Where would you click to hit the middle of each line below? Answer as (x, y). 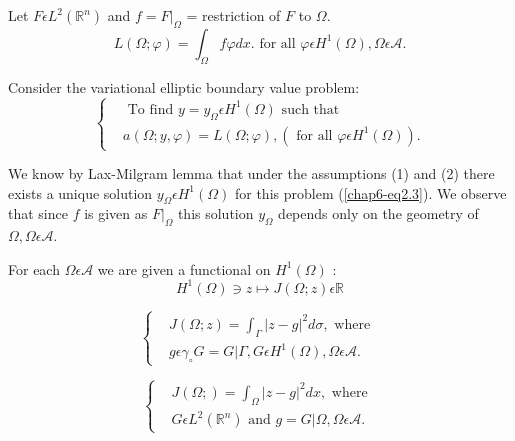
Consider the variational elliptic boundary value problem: (184, 86)
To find (150, 109)
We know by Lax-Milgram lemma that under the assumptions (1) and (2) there (251, 173)
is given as (116, 213)
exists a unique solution (80, 192)
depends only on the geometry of (378, 213)
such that (310, 109)
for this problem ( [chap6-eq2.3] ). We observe (370, 192)
